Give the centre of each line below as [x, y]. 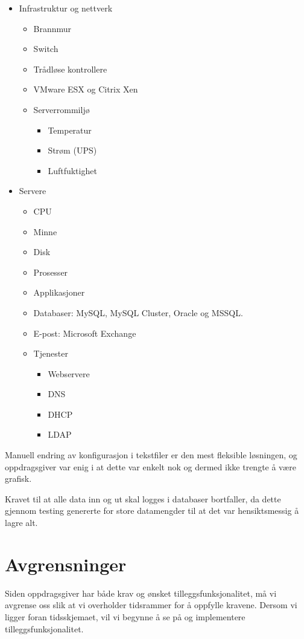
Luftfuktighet [72, 170]
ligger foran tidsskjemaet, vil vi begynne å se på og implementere [125, 616]
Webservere [69, 373]
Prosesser [51, 272]
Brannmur [52, 28]
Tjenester [51, 353]
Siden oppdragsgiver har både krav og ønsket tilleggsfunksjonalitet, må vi [141, 593]
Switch [46, 49]
